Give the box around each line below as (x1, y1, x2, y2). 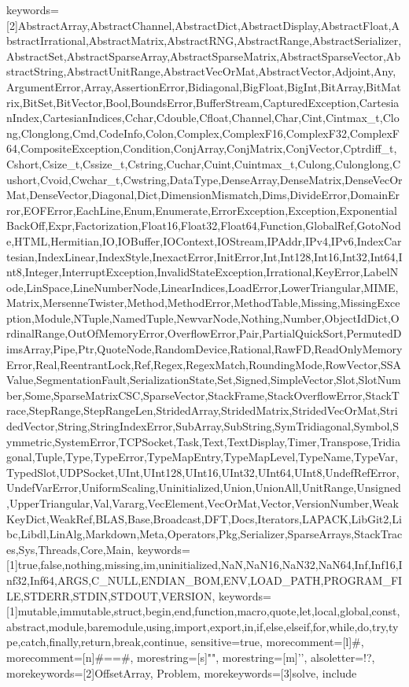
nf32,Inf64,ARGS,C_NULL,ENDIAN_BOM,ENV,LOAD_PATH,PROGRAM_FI (6, 571, 403, 588)
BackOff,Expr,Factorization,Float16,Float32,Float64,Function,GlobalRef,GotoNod (6, 217, 401, 234)
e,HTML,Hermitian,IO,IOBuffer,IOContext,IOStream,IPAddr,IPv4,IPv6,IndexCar (6, 232, 402, 249)
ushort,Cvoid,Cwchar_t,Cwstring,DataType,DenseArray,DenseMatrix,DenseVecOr (6, 171, 403, 187)
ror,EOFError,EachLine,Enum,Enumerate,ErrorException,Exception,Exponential (6, 201, 397, 218)
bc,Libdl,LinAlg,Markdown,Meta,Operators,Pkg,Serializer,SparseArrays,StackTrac (6, 526, 403, 542)
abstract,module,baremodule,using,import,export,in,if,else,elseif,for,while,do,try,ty (6, 618, 399, 634)
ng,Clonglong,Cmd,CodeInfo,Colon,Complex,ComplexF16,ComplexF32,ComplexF (6, 124, 400, 141)
